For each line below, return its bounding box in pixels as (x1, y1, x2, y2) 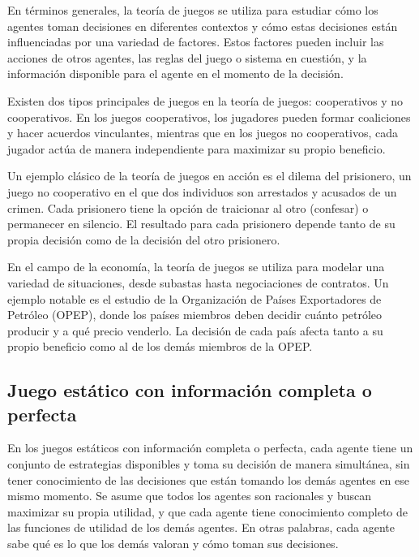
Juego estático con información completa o (7, 378, 372, 403)
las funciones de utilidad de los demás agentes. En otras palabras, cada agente (7, 519, 395, 536)
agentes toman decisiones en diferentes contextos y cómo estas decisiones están (7, 17, 398, 34)
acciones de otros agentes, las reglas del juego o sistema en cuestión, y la (7, 49, 367, 66)
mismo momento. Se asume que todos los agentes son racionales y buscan (7, 487, 371, 504)
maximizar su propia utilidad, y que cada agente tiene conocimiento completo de (7, 503, 408, 520)
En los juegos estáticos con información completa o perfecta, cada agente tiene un (7, 439, 413, 456)
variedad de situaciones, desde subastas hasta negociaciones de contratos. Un (7, 274, 389, 291)
